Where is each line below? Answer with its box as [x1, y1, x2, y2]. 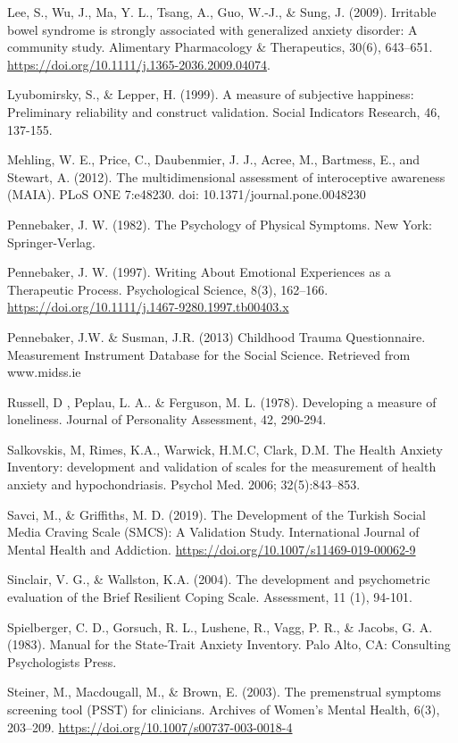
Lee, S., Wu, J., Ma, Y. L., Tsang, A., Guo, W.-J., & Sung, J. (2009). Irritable [7, 3, 437, 21]
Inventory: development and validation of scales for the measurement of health [7, 457, 437, 476]
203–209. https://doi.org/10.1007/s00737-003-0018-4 [7, 717, 293, 736]
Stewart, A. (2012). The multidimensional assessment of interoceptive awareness [7, 167, 446, 186]
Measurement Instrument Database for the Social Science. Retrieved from [7, 345, 411, 363]
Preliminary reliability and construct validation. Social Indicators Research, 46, [7, 102, 441, 121]
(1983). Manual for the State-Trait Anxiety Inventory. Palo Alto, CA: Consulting [7, 635, 451, 654]
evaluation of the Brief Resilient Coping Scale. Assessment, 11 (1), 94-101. [7, 588, 412, 606]
